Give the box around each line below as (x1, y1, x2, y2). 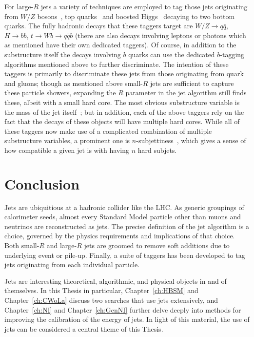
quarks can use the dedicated (128, 49, 215, 59)
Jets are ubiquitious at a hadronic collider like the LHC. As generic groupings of (4, 202, 244, 212)
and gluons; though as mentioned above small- (4, 78, 143, 88)
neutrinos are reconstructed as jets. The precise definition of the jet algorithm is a (4, 221, 249, 231)
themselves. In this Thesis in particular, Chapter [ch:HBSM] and (4, 285, 198, 295)
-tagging (220, 49, 245, 59)
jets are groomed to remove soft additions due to (84, 240, 230, 250)
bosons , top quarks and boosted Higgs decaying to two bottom (37, 11, 235, 21)
